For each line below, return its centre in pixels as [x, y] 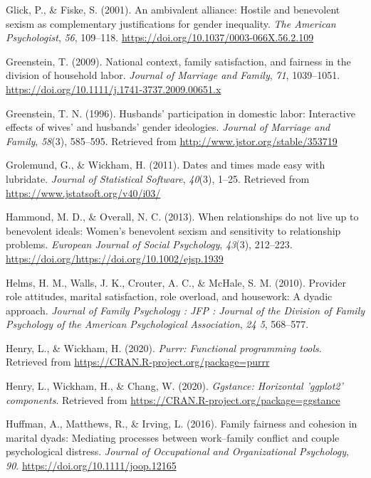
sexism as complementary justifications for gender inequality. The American [171, 23]
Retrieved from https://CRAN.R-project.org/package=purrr [138, 362]
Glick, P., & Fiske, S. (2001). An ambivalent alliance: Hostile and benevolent [173, 9]
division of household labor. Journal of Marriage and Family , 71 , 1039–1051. [173, 75]
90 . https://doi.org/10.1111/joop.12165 [91, 466]
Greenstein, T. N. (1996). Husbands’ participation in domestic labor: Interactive [181, 113]
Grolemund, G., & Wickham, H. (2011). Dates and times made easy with [166, 165]
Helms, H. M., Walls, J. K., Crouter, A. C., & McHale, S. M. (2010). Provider [176, 282]
